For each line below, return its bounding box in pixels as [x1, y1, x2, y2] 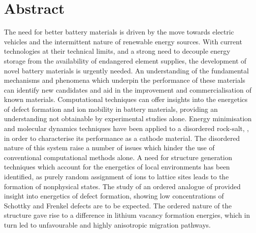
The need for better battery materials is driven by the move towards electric [4, 27, 234, 37]
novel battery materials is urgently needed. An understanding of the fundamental [4, 65, 249, 75]
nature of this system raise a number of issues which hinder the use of [4, 142, 215, 153]
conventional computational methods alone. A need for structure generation [4, 152, 232, 162]
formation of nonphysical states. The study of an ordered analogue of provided [4, 181, 241, 191]
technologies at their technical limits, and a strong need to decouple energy [4, 46, 230, 56]
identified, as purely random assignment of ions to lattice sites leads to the [4, 171, 229, 182]
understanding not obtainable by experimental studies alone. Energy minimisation [4, 113, 252, 124]
